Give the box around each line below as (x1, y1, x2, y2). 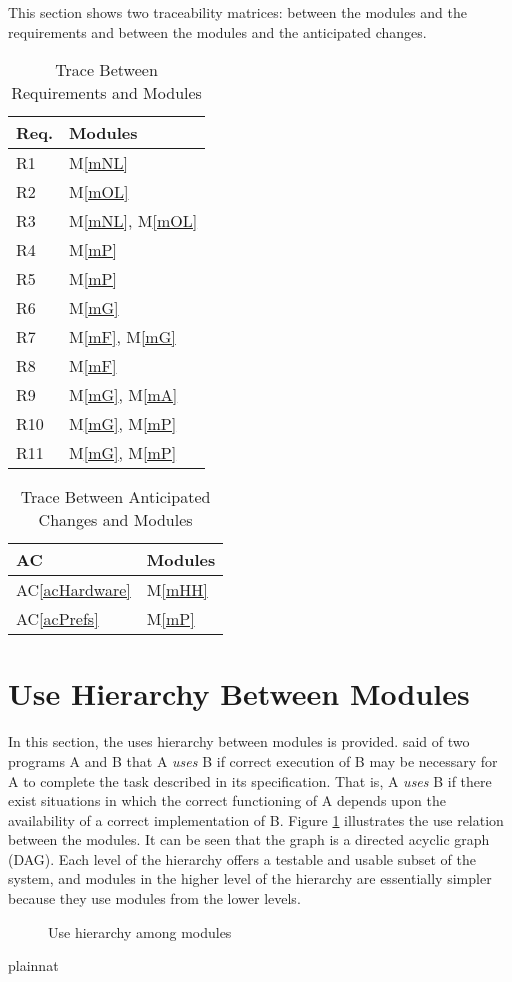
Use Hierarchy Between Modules (8, 673, 470, 714)
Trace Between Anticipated (20, 485, 211, 509)
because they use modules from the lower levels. (8, 888, 301, 909)
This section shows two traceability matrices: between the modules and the (8, 2, 467, 22)
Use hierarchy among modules (48, 921, 232, 942)
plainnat (8, 955, 59, 976)
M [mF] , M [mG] (69, 325, 176, 349)
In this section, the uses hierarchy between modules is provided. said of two (8, 731, 470, 752)
